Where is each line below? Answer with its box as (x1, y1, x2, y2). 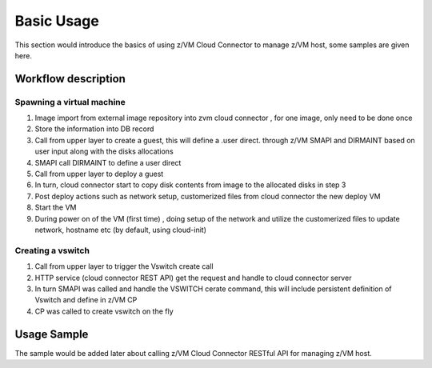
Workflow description (14, 72, 126, 86)
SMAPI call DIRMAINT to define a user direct (34, 158, 182, 167)
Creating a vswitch (14, 245, 90, 256)
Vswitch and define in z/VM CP (34, 295, 138, 305)
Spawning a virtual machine (14, 96, 126, 107)
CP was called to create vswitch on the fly (34, 306, 174, 316)
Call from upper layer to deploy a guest (34, 169, 164, 179)
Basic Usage (14, 12, 99, 30)
